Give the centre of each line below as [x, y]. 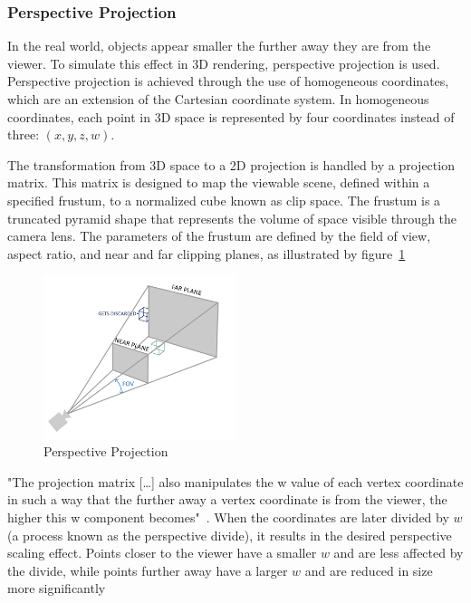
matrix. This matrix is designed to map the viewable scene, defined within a [219, 182]
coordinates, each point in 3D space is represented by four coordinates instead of [231, 116]
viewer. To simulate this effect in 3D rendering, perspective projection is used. [224, 63]
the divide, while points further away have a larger [148, 570]
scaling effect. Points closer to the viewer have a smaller [162, 553]
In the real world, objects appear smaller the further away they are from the [219, 46]
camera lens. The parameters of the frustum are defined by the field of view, [219, 236]
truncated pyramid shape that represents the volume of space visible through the [232, 218]
